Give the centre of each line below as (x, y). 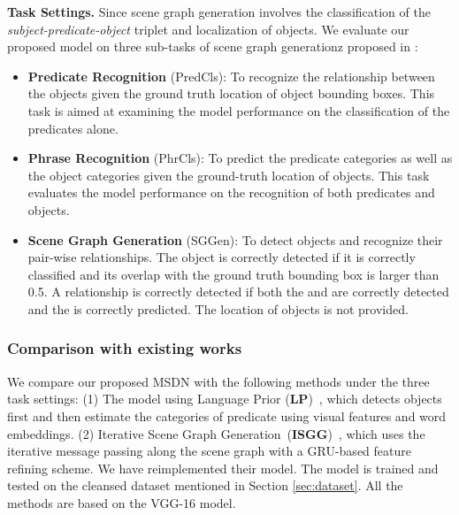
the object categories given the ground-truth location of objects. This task (229, 175)
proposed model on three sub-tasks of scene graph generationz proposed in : (213, 46)
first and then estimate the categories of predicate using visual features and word (227, 415)
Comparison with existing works (125, 348)
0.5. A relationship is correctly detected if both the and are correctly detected (238, 292)
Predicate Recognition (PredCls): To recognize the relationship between (231, 76)
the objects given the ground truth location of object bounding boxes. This (231, 93)
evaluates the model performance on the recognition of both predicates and (231, 192)
